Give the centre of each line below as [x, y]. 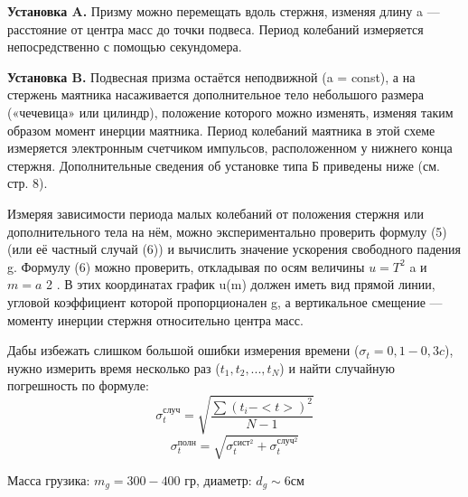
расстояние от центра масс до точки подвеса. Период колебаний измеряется [215, 28]
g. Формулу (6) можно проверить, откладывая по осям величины [186, 266]
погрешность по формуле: [78, 385]
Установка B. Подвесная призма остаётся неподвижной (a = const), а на [211, 76]
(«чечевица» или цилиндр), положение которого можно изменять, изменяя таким [230, 112]
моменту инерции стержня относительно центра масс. [155, 319]
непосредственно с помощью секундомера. [125, 47]
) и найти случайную [337, 367]
